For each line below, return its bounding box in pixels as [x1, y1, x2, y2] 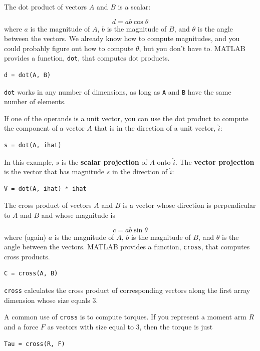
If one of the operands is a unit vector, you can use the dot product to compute [4, 113, 248, 123]
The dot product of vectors [4, 2, 87, 12]
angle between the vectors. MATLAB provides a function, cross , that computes [4, 241, 250, 252]
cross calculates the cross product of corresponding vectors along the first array [4, 285, 250, 295]
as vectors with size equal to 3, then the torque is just [47, 321, 213, 331]
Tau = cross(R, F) [4, 340, 65, 347]
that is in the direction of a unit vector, [94, 123, 216, 133]
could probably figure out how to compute [4, 43, 134, 53]
